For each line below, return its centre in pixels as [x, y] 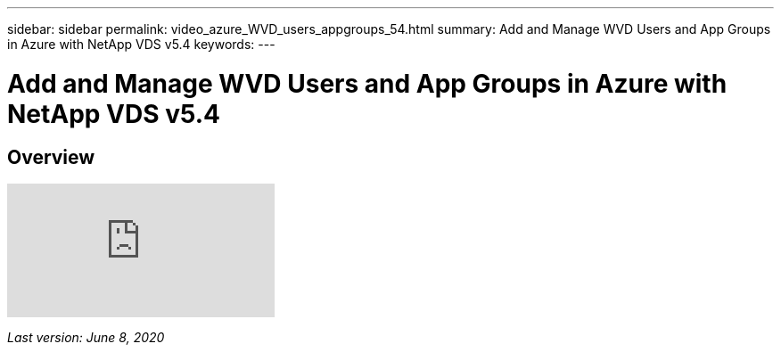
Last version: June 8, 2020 [86, 337]
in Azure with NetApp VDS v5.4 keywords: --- [141, 44]
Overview [51, 157]
